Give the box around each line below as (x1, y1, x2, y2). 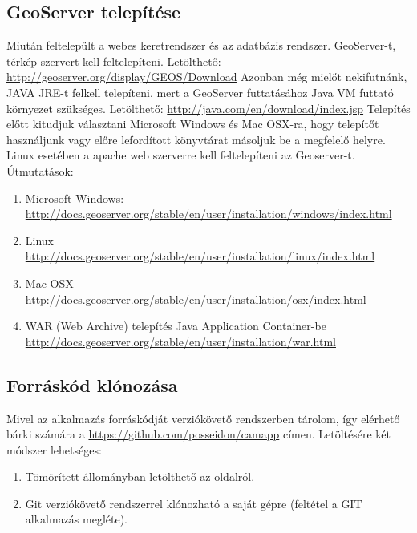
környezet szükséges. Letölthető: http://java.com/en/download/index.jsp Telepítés (6, 99, 411, 116)
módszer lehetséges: (6, 441, 102, 458)
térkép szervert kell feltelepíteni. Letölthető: (6, 52, 221, 69)
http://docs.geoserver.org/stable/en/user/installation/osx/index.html (25, 290, 366, 307)
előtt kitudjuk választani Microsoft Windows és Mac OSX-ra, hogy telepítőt (6, 115, 379, 132)
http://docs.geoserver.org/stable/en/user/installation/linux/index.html (25, 248, 375, 264)
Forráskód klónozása (6, 372, 178, 397)
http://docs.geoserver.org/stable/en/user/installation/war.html (25, 333, 336, 349)
